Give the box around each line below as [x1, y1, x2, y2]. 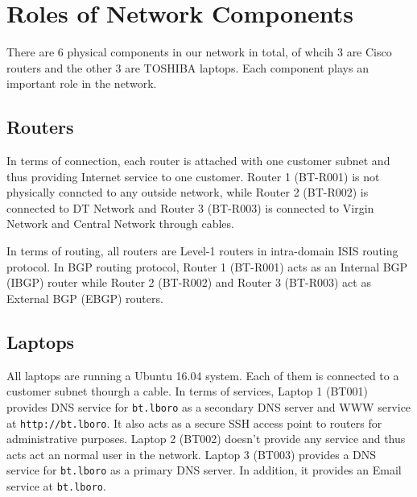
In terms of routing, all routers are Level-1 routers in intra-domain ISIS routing [6, 242, 398, 259]
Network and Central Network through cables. [6, 215, 234, 232]
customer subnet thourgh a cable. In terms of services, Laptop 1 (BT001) [6, 383, 368, 400]
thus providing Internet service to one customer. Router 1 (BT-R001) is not [6, 168, 380, 184]
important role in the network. [6, 75, 157, 92]
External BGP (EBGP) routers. [6, 289, 163, 306]
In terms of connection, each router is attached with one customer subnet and [6, 152, 390, 169]
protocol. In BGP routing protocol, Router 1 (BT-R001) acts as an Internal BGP [6, 258, 408, 275]
